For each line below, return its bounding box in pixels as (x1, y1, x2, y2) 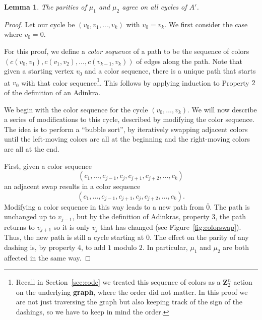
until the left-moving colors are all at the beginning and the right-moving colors (4, 134, 250, 144)
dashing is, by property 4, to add (4, 241, 106, 252)
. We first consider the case (164, 19, 248, 29)
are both (223, 241, 249, 252)
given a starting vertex (4, 66, 74, 76)
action (233, 277, 252, 287)
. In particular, (142, 241, 188, 252)
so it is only (53, 221, 90, 232)
